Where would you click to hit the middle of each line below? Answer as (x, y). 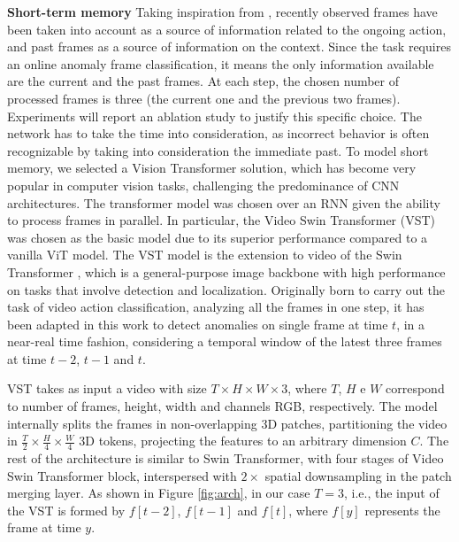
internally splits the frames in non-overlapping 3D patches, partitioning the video (227, 423)
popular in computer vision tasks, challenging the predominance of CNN (203, 185)
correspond (415, 388)
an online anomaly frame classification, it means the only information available (221, 63)
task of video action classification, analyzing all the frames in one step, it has (216, 307)
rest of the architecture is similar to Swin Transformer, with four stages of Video (226, 458)
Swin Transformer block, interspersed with (122, 475)
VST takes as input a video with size (107, 388)
